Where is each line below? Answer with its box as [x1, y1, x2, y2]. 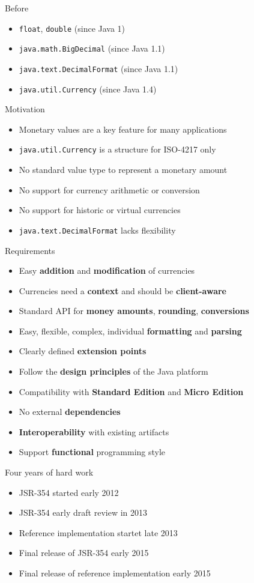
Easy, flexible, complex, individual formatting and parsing [19, 324, 242, 337]
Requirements [5, 244, 55, 256]
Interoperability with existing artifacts [19, 425, 169, 438]
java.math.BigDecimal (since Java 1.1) [19, 42, 165, 55]
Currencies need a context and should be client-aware [19, 284, 226, 297]
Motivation [5, 103, 45, 115]
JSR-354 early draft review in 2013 [19, 506, 148, 519]
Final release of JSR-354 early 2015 [19, 546, 149, 559]
